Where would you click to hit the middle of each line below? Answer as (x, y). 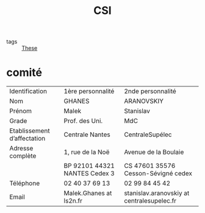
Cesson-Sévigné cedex (158, 173)
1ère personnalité (89, 91)
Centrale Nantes (87, 134)
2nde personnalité (150, 91)
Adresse (21, 148)
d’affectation (27, 139)
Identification (28, 91)
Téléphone (25, 183)
